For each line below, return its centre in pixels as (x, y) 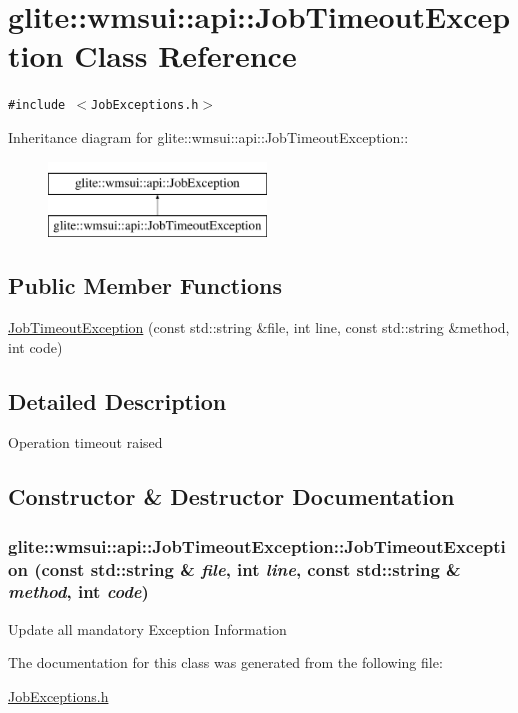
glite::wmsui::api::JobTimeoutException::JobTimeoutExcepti (257, 545)
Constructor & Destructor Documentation (231, 496)
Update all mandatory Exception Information (147, 628)
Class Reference (185, 55)
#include (37, 105)
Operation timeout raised (85, 442)
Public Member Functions (145, 285)
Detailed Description (117, 400)
